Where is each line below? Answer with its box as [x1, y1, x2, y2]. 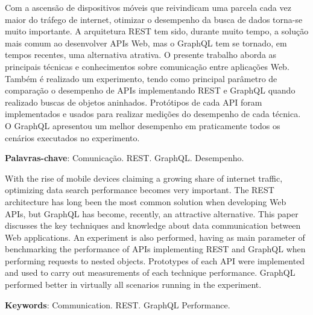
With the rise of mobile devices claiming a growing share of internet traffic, [5, 171, 283, 184]
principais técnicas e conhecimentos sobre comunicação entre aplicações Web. [5, 60, 289, 72]
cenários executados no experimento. [5, 131, 140, 144]
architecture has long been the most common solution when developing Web [5, 195, 286, 208]
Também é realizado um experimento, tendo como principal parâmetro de [5, 72, 277, 84]
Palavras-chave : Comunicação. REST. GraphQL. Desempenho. [5, 151, 244, 164]
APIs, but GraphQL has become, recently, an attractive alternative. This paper [5, 207, 299, 220]
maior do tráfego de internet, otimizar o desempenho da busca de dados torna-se [5, 13, 303, 25]
